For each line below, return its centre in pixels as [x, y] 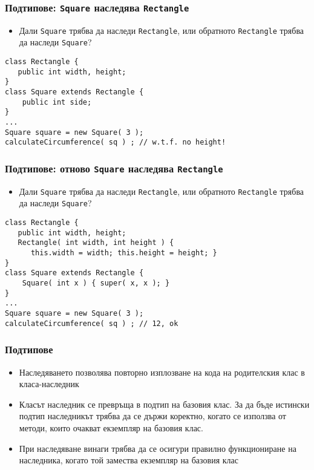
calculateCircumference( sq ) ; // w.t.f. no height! [116, 142]
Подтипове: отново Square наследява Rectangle [114, 168]
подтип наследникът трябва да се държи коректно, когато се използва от [152, 416]
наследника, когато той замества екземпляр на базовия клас [129, 460]
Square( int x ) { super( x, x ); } [96, 283]
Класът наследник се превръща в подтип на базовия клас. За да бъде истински [164, 404]
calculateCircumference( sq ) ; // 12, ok [92, 323]
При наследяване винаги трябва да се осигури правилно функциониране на [158, 448]
